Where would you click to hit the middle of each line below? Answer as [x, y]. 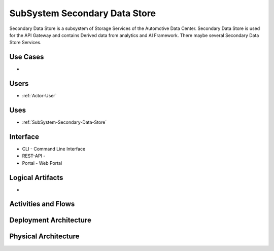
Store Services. [25, 43]
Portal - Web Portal [42, 163]
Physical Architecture [44, 237]
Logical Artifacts [36, 177]
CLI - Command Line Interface [54, 149]
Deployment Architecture [50, 220]
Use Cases [27, 57]
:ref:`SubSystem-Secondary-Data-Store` [64, 122]
